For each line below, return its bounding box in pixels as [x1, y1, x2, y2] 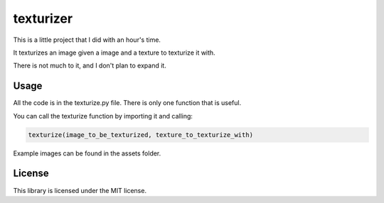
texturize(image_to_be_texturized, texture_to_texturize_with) [28, 131, 254, 138]
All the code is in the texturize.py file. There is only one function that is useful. [13, 99, 242, 107]
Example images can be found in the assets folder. [13, 149, 161, 158]
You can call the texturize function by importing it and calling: [13, 111, 193, 120]
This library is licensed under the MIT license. [13, 186, 147, 194]
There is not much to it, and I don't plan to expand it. [13, 61, 166, 70]
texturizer [13, 11, 73, 26]
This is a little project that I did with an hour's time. [13, 35, 161, 44]
